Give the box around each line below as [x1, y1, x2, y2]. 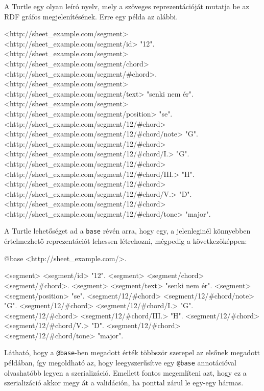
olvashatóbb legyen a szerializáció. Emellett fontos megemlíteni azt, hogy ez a [4, 367, 247, 378]
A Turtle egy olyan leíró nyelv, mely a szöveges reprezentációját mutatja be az [4, 1, 249, 11]
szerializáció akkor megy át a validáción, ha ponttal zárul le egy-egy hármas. [4, 377, 244, 388]
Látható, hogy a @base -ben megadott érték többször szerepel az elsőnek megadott [4, 347, 260, 358]
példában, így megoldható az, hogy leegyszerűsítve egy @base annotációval [4, 357, 236, 368]
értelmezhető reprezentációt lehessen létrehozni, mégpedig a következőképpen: [4, 236, 247, 246]
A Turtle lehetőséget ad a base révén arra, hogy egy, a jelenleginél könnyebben [4, 225, 251, 236]
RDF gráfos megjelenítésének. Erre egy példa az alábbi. [4, 11, 178, 21]
